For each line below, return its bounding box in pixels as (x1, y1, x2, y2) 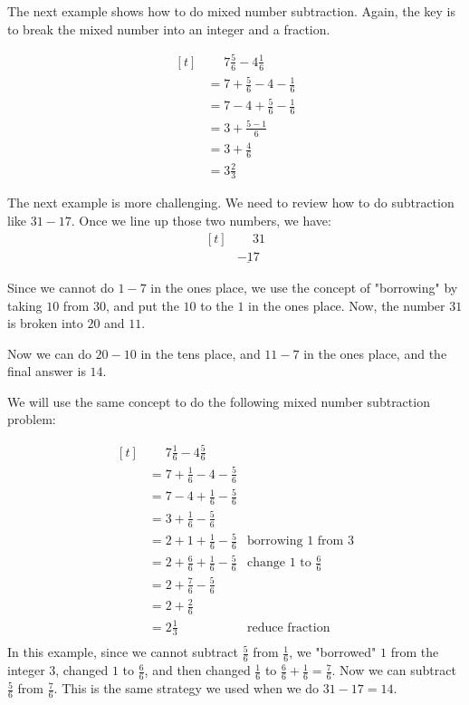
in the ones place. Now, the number (248, 295, 445, 314)
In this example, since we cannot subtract (7, 642, 238, 662)
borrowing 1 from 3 (247, 535, 354, 548)
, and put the (105, 295, 179, 314)
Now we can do (7, 343, 91, 362)
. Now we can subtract (331, 661, 456, 680)
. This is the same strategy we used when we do (53, 679, 319, 698)
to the (200, 295, 234, 314)
